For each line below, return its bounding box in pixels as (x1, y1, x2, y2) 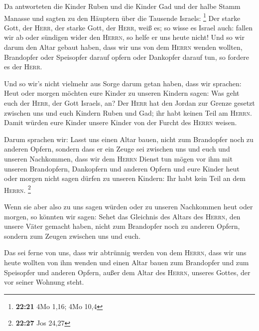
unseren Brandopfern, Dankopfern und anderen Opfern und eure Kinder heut (4, 163, 240, 173)
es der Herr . (4, 61, 42, 72)
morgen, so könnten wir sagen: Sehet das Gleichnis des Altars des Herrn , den (4, 211, 241, 221)
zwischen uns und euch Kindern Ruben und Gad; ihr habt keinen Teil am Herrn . (4, 107, 252, 118)
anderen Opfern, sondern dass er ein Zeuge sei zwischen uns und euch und (4, 144, 230, 154)
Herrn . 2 (4, 183, 31, 195)
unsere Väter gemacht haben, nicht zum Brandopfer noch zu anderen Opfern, (4, 221, 240, 231)
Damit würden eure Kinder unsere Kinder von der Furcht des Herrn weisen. (4, 117, 237, 128)
